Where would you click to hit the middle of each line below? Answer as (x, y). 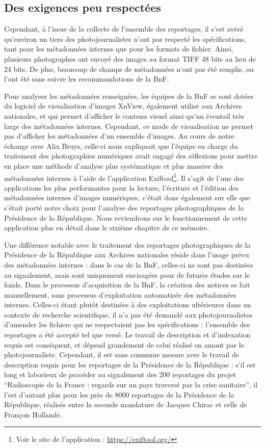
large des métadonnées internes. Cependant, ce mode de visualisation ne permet (129, 126)
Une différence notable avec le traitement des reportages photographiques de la (127, 244)
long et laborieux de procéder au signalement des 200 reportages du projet (120, 374)
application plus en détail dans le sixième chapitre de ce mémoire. (107, 228)
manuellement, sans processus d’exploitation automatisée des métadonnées (120, 294)
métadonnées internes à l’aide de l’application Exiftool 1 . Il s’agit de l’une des (124, 177)
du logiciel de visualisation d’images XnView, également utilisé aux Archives (123, 106)
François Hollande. (33, 414)
